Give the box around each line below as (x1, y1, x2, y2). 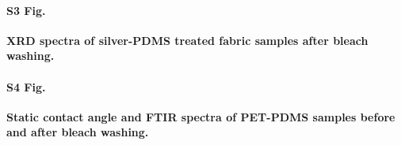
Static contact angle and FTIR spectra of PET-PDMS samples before (6, 108, 395, 125)
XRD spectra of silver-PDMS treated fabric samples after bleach (6, 32, 369, 48)
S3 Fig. (6, 2, 46, 18)
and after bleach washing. (6, 124, 149, 140)
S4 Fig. (6, 78, 46, 95)
